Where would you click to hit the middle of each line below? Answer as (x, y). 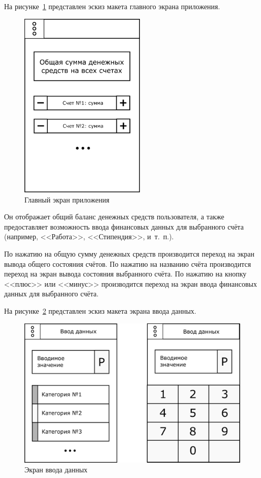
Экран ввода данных (56, 470)
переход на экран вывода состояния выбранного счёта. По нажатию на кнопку (125, 274)
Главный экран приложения (67, 199)
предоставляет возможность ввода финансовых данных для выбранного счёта (124, 226)
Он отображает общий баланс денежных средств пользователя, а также (114, 217)
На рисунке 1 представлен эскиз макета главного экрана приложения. (112, 6)
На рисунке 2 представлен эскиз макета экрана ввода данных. (100, 311)
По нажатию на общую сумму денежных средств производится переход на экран (129, 254)
